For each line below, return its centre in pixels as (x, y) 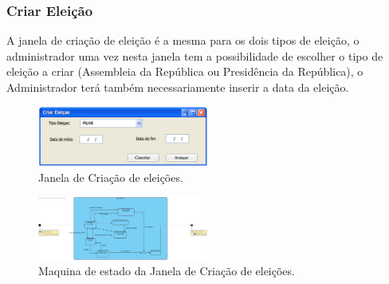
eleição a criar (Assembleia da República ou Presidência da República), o (185, 71)
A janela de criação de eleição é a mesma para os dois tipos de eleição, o (183, 40)
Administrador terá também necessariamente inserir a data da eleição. (178, 87)
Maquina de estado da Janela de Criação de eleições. (167, 271)
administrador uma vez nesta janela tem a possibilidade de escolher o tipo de (195, 55)
